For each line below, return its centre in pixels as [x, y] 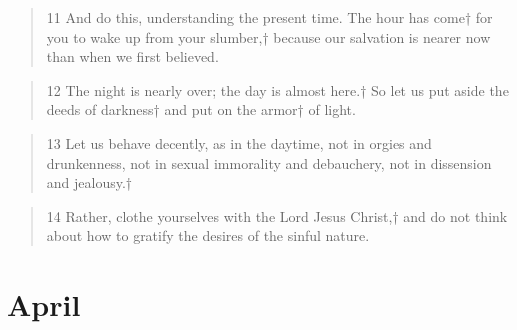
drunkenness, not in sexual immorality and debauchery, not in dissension [269, 162]
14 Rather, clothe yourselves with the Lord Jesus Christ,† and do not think [277, 215]
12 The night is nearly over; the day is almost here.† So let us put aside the [277, 89]
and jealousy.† [89, 182]
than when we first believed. [132, 56]
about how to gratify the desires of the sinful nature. [208, 235]
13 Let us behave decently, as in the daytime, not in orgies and [239, 142]
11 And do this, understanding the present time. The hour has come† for [269, 17]
